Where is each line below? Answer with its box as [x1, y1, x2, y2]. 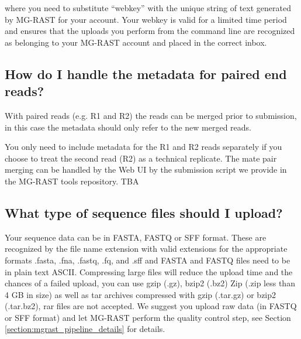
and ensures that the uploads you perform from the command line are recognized [5, 25, 295, 37]
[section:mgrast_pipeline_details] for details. [5, 323, 165, 335]
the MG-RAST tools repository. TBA [5, 174, 139, 187]
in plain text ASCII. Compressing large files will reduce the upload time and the [5, 265, 293, 278]
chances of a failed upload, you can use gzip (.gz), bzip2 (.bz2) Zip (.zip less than [5, 277, 295, 289]
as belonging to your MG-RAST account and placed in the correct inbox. [5, 36, 267, 48]
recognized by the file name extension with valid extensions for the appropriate [5, 242, 288, 255]
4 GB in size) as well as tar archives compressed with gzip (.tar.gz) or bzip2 [5, 288, 276, 300]
